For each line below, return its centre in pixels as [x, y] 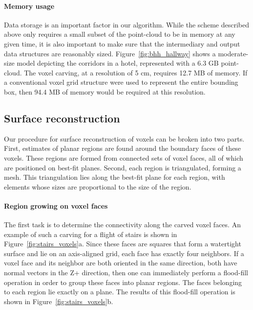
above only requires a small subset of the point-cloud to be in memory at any [120, 34]
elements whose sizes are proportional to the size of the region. [98, 186]
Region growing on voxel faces [56, 205]
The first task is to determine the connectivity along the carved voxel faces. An [122, 225]
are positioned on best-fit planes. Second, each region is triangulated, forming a [123, 167]
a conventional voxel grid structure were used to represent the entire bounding [121, 82]
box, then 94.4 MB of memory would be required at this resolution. [105, 91]
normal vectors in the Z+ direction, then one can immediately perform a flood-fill [126, 273]
